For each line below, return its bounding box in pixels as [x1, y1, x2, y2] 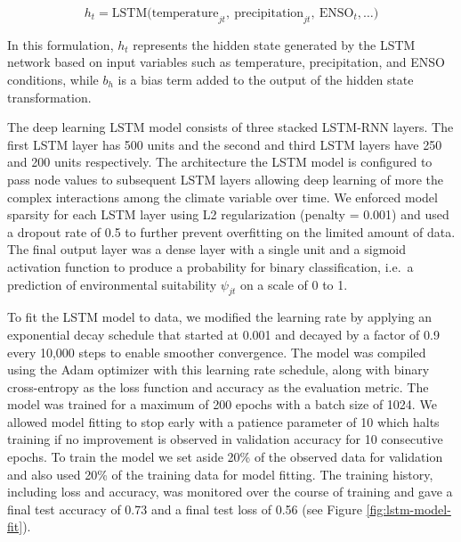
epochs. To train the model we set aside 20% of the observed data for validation [7, 448, 443, 466]
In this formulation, [7, 35, 114, 53]
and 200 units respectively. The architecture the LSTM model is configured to [7, 152, 433, 171]
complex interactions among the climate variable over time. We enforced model [7, 187, 438, 206]
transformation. [7, 87, 92, 106]
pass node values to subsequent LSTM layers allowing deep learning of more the [7, 169, 443, 188]
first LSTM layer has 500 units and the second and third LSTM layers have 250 [7, 135, 442, 153]
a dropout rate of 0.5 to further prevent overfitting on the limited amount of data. [7, 222, 456, 241]
